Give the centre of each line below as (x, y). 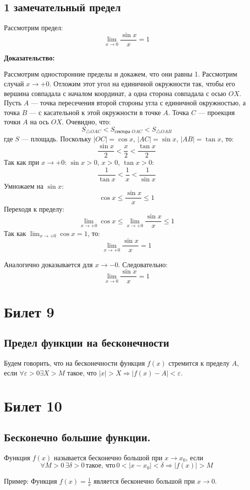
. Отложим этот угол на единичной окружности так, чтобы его (142, 84)
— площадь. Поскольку (57, 139)
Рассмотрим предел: (34, 28)
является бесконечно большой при (144, 481)
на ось (39, 122)
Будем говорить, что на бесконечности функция (75, 363)
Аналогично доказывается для (48, 264)
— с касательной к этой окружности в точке (95, 112)
